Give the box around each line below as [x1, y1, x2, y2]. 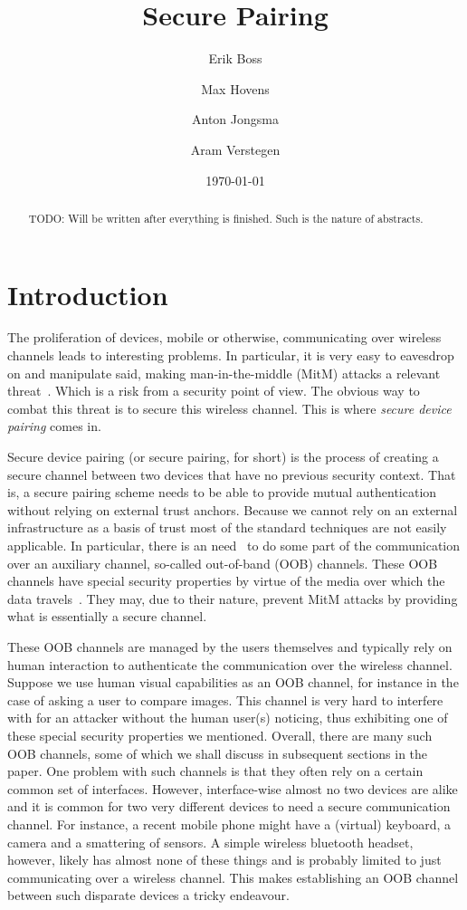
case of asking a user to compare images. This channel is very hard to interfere [7, 690, 443, 709]
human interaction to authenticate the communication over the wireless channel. [7, 655, 453, 674]
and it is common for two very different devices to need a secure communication [7, 797, 451, 816]
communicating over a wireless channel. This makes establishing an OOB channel [7, 867, 459, 886]
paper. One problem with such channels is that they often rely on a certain [7, 762, 424, 781]
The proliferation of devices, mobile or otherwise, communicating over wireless [7, 328, 442, 347]
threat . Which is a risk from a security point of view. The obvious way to [7, 381, 420, 400]
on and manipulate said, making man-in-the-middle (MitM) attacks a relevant [7, 363, 441, 382]
